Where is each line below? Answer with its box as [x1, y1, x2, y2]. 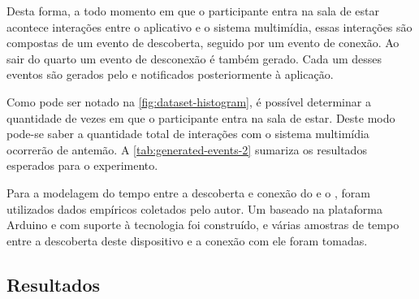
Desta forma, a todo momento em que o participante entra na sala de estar [6, 2, 380, 19]
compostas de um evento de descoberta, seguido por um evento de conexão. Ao [6, 34, 400, 51]
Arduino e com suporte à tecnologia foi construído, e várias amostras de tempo [6, 216, 400, 233]
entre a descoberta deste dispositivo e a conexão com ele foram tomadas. [6, 232, 368, 249]
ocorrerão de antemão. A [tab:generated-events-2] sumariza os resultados [6, 141, 367, 158]
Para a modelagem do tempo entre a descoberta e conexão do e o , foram [6, 184, 370, 201]
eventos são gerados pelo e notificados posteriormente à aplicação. [6, 66, 334, 83]
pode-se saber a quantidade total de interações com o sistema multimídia [6, 125, 369, 142]
